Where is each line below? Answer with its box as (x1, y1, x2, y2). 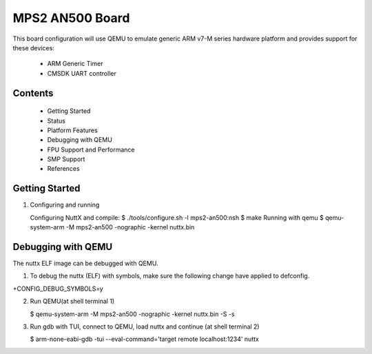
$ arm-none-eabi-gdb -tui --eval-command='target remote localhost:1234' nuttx (30, 335, 260, 344)
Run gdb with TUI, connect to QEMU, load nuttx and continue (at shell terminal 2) (30, 322, 260, 331)
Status (47, 116, 65, 125)
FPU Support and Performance (47, 145, 135, 154)
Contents (12, 87, 54, 99)
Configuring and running (30, 200, 100, 209)
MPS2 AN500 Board (12, 10, 130, 25)
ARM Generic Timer (47, 59, 103, 68)
